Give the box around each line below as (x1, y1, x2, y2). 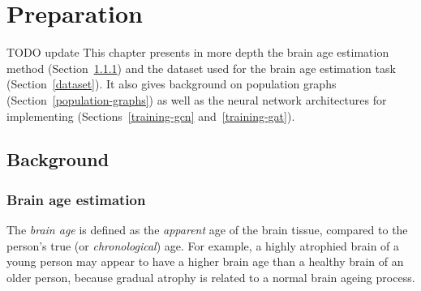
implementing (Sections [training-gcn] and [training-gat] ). (6, 107, 295, 124)
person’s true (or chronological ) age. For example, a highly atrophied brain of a (6, 237, 400, 254)
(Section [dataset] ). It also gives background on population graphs (6, 75, 337, 92)
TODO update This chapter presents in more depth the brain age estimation (6, 44, 389, 61)
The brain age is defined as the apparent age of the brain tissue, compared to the (6, 221, 408, 238)
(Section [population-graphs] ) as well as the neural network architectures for (6, 91, 387, 108)
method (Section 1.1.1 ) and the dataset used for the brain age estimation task (6, 59, 396, 76)
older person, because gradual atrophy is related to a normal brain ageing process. (6, 268, 415, 285)
